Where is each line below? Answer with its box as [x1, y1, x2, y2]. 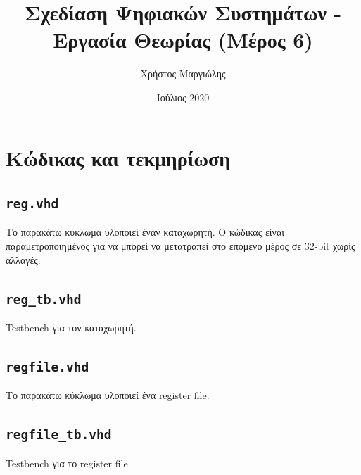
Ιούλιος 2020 [156, 89, 210, 104]
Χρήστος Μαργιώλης [140, 66, 226, 81]
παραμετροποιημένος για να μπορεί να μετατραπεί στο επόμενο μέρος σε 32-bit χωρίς [6, 239, 355, 253]
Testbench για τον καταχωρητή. [6, 320, 137, 335]
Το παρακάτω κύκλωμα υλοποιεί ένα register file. [6, 388, 210, 403]
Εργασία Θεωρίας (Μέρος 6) [53, 25, 313, 54]
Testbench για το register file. [6, 455, 131, 470]
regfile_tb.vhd [6, 427, 112, 443]
